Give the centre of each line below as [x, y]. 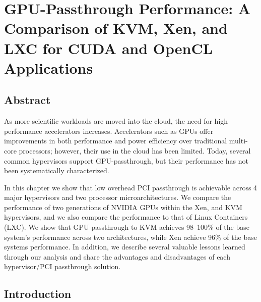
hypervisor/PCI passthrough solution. [62, 266]
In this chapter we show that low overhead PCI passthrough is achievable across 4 [131, 187]
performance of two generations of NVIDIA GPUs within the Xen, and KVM [123, 207]
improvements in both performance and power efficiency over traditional [116, 141]
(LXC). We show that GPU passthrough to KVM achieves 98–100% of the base [127, 227]
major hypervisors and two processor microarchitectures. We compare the [118, 197]
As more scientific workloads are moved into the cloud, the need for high [116, 121]
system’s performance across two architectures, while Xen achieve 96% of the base [130, 237]
